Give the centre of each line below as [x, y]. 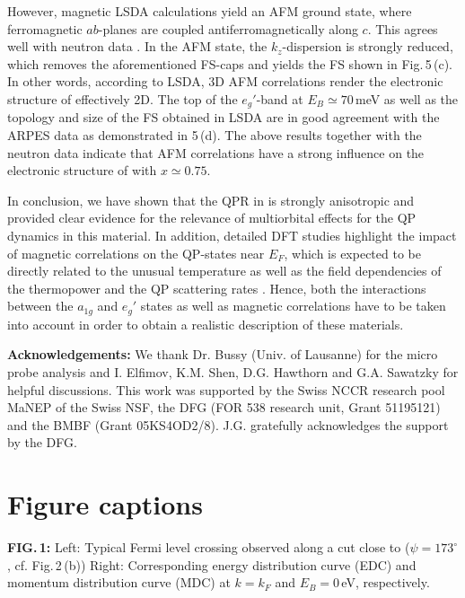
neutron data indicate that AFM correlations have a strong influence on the [216, 152]
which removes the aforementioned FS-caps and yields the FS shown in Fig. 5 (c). [230, 63]
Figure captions [105, 504]
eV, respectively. [386, 582]
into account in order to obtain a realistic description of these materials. [206, 324]
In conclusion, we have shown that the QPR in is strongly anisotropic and [211, 200]
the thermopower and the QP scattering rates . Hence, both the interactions [217, 288]
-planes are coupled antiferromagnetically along [228, 28]
